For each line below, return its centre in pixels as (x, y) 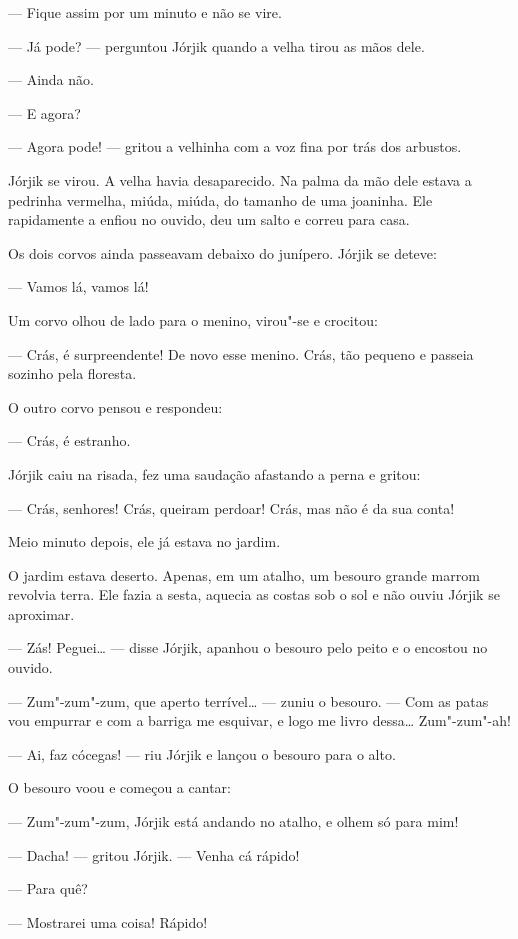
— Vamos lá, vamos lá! (78, 286)
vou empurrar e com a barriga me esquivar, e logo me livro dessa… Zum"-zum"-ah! (259, 720)
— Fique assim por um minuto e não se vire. (145, 12)
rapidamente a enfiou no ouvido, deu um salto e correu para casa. (209, 219)
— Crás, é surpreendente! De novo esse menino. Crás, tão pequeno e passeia (241, 353)
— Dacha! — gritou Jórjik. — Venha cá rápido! (154, 854)
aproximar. (41, 613)
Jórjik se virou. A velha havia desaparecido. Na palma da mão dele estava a (240, 179)
